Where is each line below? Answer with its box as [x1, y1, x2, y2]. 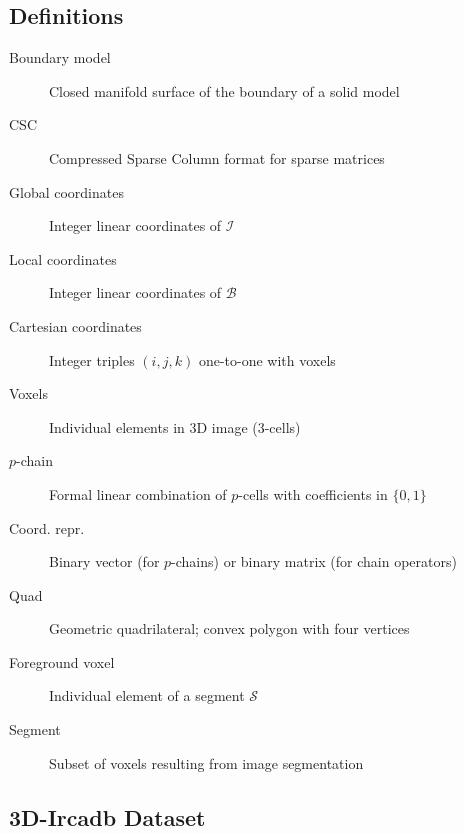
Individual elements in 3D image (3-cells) [49, 416, 301, 437]
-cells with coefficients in [238, 483, 388, 504]
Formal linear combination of [49, 483, 227, 504]
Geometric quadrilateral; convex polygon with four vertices [49, 618, 410, 639]
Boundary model [9, 47, 111, 68]
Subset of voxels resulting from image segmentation [49, 752, 364, 773]
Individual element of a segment [49, 685, 245, 706]
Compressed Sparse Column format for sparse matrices [49, 147, 385, 168]
